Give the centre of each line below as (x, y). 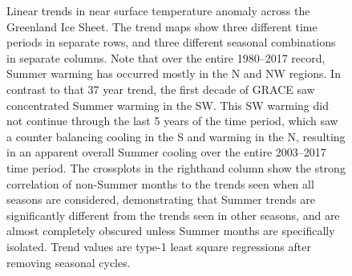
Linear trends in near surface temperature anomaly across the (158, 10)
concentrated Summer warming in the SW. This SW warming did (168, 105)
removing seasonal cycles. (69, 262)
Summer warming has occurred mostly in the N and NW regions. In (174, 73)
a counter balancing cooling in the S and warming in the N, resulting (176, 136)
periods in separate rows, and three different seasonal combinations (171, 42)
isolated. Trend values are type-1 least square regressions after (159, 246)
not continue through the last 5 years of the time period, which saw (172, 121)
